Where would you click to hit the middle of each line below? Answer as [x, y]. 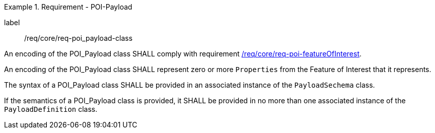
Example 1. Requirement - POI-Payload [68, 7]
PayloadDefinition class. [51, 109]
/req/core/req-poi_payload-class [79, 38]
